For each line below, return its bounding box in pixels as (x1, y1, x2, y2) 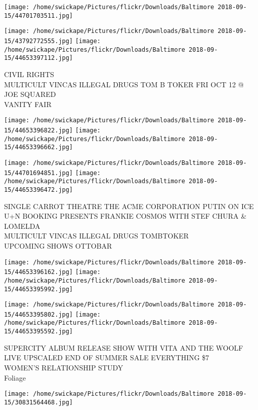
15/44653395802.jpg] (4, 311, 73, 318)
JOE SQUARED (4, 89, 56, 99)
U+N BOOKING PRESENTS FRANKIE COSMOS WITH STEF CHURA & (4, 211, 247, 221)
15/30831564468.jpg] (4, 398, 73, 406)
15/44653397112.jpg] (4, 54, 73, 62)
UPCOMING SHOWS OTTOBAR (4, 240, 112, 251)
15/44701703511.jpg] (4, 12, 73, 19)
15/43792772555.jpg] (4, 37, 73, 45)
